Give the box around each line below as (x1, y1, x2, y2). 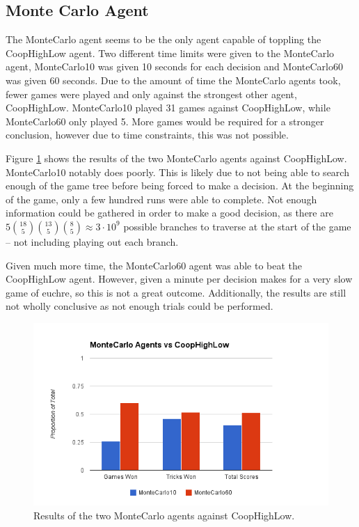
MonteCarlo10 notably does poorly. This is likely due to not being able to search (6, 164, 349, 179)
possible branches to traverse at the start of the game (123, 219, 351, 233)
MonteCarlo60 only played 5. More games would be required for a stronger (6, 113, 324, 128)
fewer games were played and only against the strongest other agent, (6, 86, 297, 101)
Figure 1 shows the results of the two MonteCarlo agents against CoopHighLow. (6, 150, 347, 165)
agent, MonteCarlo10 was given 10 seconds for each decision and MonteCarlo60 (6, 59, 343, 74)
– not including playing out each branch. (6, 234, 179, 249)
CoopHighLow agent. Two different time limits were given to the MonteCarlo (6, 45, 335, 60)
